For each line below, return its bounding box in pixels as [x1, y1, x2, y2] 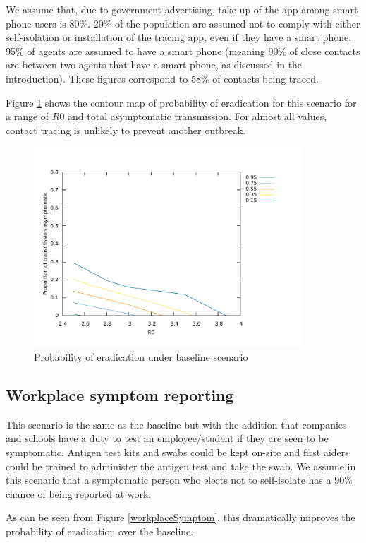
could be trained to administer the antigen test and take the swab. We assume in [6, 458, 356, 473]
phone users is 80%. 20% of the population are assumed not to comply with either [6, 16, 360, 30]
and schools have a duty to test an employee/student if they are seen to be [6, 431, 329, 446]
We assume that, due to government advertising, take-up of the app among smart [6, 2, 358, 16]
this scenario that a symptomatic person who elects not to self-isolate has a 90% [6, 472, 353, 487]
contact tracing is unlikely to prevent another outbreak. [6, 122, 246, 137]
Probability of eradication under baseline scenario [34, 350, 248, 364]
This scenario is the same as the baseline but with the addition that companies [6, 417, 347, 431]
